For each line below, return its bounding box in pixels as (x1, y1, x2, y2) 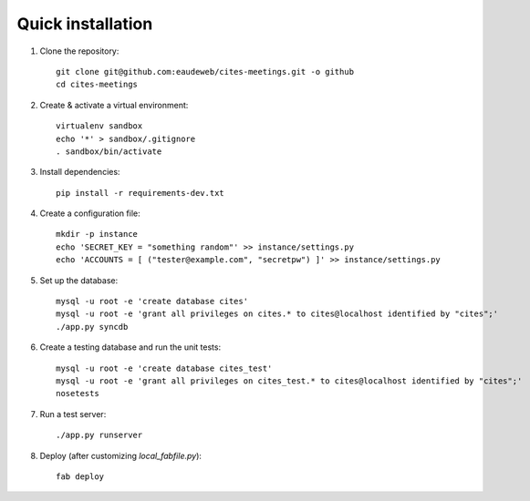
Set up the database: (39, 274, 119, 286)
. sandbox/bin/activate (56, 146, 162, 157)
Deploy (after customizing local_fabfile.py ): (39, 450, 203, 461)
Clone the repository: (39, 46, 120, 56)
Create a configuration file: (39, 208, 140, 219)
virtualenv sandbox (56, 121, 143, 131)
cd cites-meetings (56, 79, 139, 90)
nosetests (56, 388, 99, 399)
